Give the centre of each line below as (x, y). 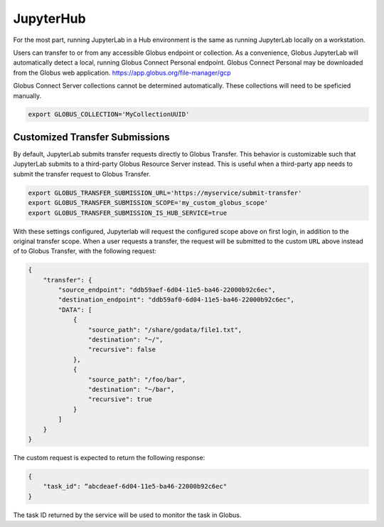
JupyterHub (49, 18)
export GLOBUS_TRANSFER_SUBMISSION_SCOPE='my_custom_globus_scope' (148, 203)
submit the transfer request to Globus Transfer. (82, 174)
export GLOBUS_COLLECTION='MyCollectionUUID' (109, 115)
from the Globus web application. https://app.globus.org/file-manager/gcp (122, 73)
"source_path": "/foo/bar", (137, 379)
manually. (27, 95)
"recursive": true (120, 399)
